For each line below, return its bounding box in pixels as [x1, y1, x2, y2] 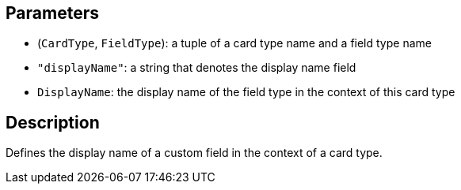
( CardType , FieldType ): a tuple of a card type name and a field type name [37, 36, 432, 50]
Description [6, 112, 100, 132]
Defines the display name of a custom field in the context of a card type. [6, 146, 383, 160]
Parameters [6, 3, 99, 23]
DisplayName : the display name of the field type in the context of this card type [37, 85, 455, 99]
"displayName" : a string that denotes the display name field [37, 61, 356, 75]
